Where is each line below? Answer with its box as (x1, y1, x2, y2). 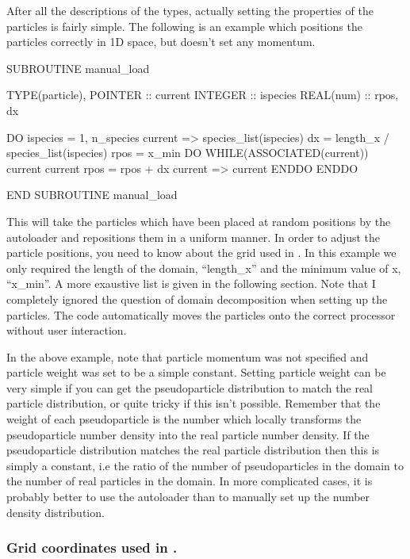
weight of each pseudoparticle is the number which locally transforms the (6, 411, 362, 427)
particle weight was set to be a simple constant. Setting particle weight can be (6, 364, 386, 381)
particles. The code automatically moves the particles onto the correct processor (6, 306, 396, 323)
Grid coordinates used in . (6, 538, 178, 557)
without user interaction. (6, 322, 127, 339)
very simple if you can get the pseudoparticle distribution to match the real (6, 379, 373, 396)
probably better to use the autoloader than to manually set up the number (6, 488, 370, 505)
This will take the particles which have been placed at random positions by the (6, 212, 391, 229)
